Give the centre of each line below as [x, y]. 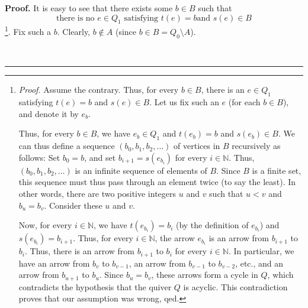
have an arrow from [54, 263]
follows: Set [39, 157]
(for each [244, 102]
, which [280, 275]
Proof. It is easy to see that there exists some [89, 8]
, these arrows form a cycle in [205, 275]
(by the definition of [212, 225]
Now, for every [45, 225]
